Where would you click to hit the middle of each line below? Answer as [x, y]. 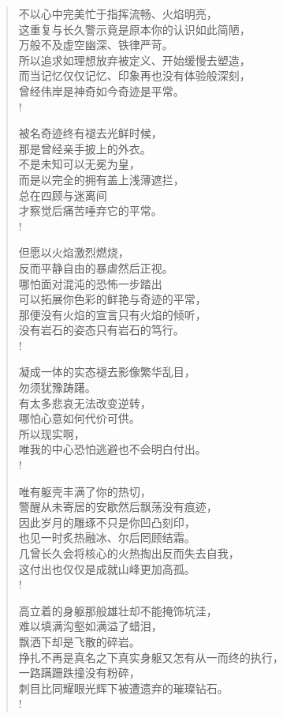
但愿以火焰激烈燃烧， [74, 252]
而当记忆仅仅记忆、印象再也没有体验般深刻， [134, 75]
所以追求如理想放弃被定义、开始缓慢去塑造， [134, 60]
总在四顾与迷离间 [63, 195]
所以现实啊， [52, 433]
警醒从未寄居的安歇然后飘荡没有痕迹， [118, 507]
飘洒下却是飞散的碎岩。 [79, 641]
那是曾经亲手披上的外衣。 [85, 148]
